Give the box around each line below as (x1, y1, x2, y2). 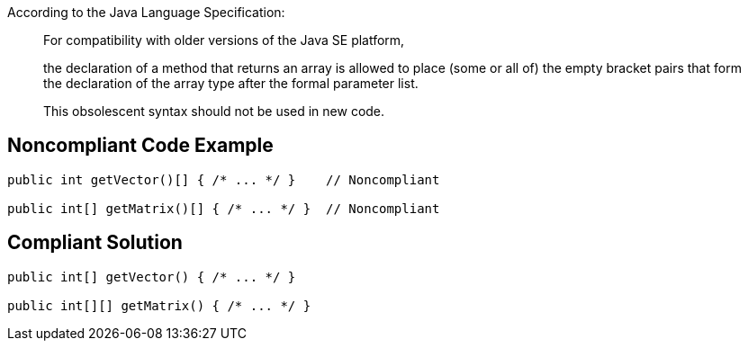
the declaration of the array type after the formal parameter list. (43, 76, 419, 91)
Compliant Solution (7, 231, 183, 254)
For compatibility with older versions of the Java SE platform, (43, 32, 405, 48)
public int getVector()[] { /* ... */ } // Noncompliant (7, 172, 440, 187)
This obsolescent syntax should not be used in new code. (43, 103, 385, 119)
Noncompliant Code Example (7, 134, 274, 157)
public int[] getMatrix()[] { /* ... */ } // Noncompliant (7, 201, 440, 216)
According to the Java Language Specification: (7, 4, 285, 20)
